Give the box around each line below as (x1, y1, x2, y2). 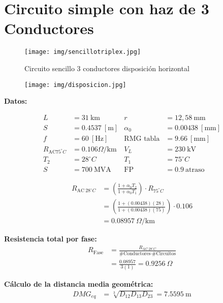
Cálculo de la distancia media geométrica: (4, 278, 153, 289)
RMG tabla (124, 135, 160, 142)
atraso (185, 166, 205, 173)
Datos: (4, 96, 27, 106)
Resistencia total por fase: (4, 233, 97, 244)
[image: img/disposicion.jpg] (24, 81, 126, 88)
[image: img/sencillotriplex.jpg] (24, 48, 141, 56)
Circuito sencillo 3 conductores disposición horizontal (24, 63, 189, 73)
